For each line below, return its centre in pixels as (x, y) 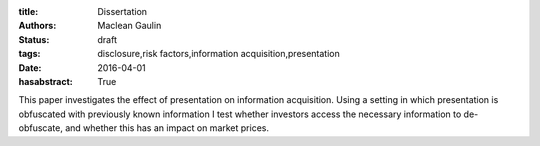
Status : (34, 39)
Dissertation (122, 11)
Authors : (37, 26)
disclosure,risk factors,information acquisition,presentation (218, 54)
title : (28, 11)
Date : (30, 67)
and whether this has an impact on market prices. (167, 128)
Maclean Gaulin (129, 26)
